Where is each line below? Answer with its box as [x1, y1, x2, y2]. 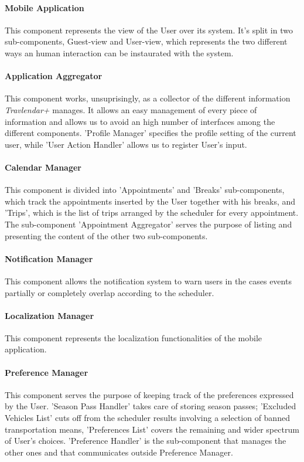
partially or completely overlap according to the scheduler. [5, 286, 214, 298]
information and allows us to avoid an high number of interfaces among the [5, 115, 275, 127]
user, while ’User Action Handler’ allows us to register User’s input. [5, 138, 247, 150]
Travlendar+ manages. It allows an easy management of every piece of [5, 103, 257, 116]
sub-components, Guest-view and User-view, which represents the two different [5, 35, 288, 47]
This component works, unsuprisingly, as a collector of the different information [5, 92, 291, 104]
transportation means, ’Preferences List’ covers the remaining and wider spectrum [5, 423, 299, 435]
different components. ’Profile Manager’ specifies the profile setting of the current [5, 127, 296, 139]
